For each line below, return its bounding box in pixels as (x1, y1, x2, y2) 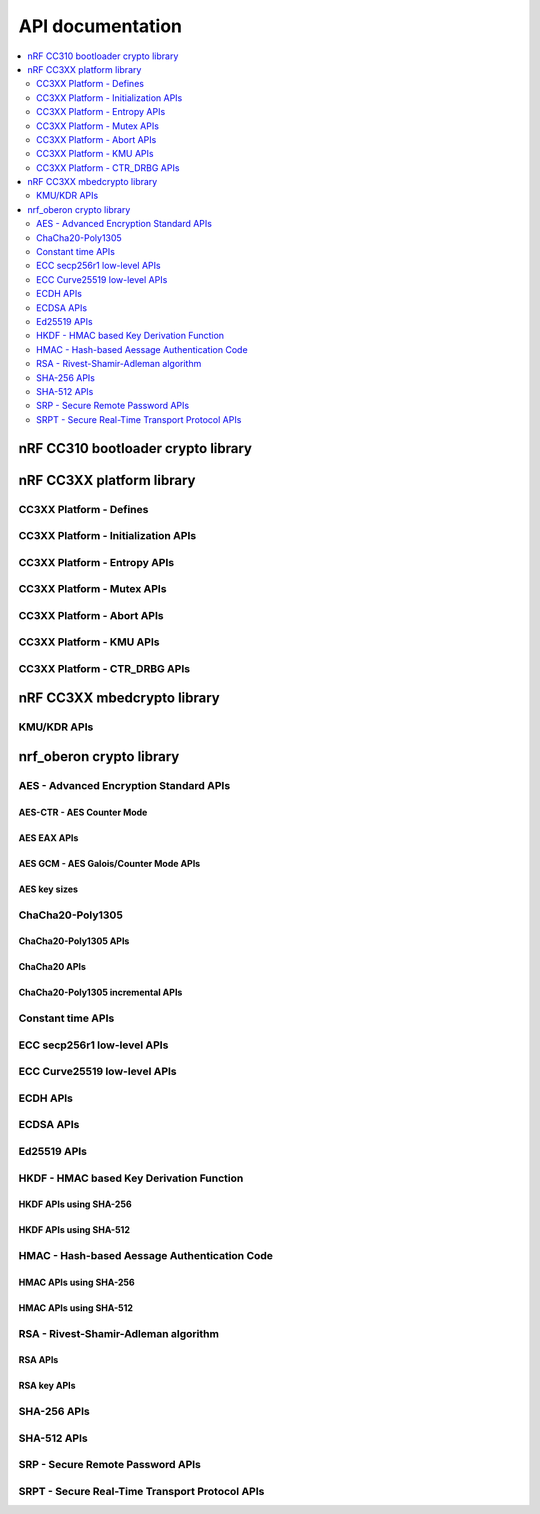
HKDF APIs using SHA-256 (18, 1198, 132, 1210)
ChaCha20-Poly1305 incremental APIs (18, 986, 183, 999)
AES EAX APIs (18, 831, 79, 844)
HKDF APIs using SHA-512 (18, 1224, 130, 1236)
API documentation (18, 15, 183, 37)
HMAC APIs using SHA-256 (18, 1276, 135, 1288)
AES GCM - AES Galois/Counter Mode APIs (18, 857, 201, 869)
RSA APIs (18, 1354, 59, 1366)
